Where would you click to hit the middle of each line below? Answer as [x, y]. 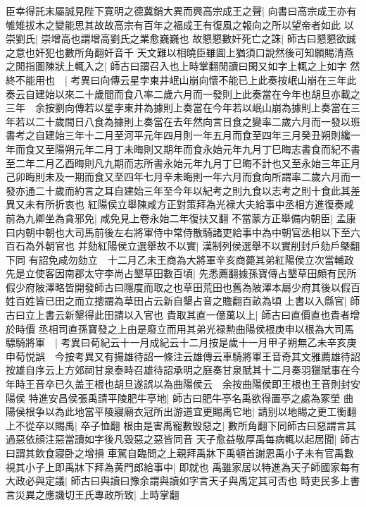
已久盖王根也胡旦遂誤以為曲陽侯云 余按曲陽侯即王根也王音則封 [202, 384]
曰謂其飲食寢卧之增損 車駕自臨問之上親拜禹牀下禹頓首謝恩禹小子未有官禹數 [180, 453]
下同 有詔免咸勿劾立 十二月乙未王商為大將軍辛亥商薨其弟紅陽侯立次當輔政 [180, 259]
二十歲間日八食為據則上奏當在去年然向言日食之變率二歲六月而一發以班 [197, 121]
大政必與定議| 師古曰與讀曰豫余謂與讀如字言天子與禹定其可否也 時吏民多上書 [183, 481]
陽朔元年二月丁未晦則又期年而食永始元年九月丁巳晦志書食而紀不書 [207, 148]
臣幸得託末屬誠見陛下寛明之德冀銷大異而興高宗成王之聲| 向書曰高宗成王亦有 [181, 11]
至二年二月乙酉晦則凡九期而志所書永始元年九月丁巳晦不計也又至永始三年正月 [183, 163]
